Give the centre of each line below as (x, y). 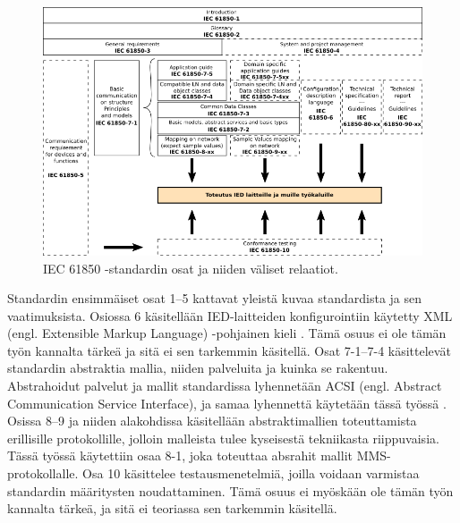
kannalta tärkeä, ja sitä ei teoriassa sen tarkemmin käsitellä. (172, 508)
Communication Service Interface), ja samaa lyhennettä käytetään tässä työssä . (227, 403)
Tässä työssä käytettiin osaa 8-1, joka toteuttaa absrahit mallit (180, 456)
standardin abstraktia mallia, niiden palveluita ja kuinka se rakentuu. (198, 368)
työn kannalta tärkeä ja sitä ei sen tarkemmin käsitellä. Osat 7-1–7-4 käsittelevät (229, 350)
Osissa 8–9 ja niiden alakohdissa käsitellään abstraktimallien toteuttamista (212, 421)
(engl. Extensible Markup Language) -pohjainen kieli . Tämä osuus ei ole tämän (227, 333)
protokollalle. (43, 473)
